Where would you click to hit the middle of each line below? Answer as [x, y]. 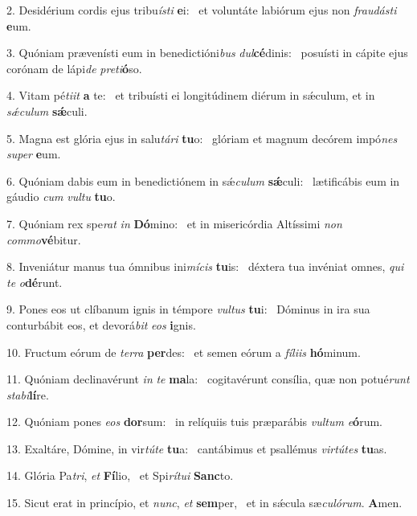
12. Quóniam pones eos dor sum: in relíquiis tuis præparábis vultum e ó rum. [194, 422]
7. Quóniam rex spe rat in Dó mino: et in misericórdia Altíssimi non [174, 223]
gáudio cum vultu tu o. [61, 197]
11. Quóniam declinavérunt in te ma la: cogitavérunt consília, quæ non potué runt [208, 379]
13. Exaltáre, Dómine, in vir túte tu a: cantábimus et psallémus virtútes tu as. [197, 448]
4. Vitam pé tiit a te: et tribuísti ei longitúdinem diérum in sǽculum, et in [191, 95]
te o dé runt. [35, 282]
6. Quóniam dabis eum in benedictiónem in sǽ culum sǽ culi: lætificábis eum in [203, 180]
